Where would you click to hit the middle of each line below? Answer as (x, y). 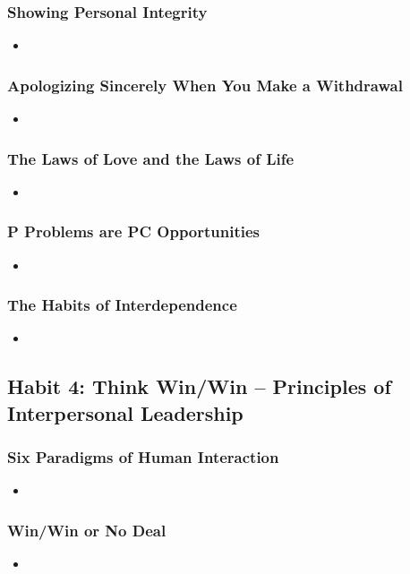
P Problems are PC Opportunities (134, 231)
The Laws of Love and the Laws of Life (151, 158)
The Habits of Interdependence (122, 305)
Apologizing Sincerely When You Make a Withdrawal (205, 85)
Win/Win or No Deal (87, 530)
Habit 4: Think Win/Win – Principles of (199, 386)
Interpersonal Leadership (125, 412)
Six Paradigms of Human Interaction (143, 457)
